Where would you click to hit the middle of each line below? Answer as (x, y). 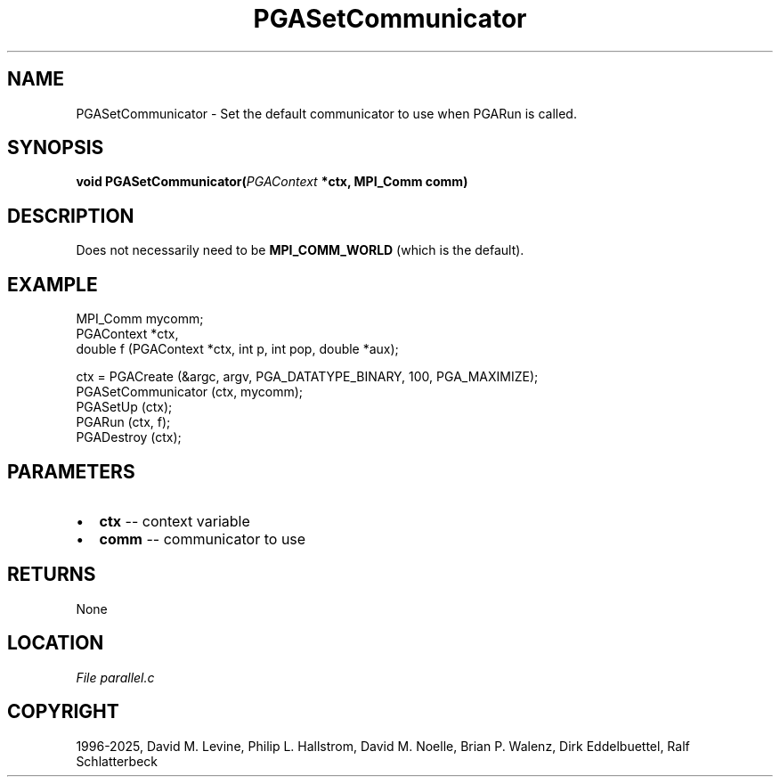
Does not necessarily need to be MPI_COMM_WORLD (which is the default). (300, 250)
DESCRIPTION (71, 216)
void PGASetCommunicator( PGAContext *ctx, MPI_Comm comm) (272, 182)
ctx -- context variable (175, 521)
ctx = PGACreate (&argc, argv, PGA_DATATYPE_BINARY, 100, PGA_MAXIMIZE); (307, 377)
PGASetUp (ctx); (124, 407)
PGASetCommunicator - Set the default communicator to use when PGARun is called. (326, 113)
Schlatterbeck (117, 761)
